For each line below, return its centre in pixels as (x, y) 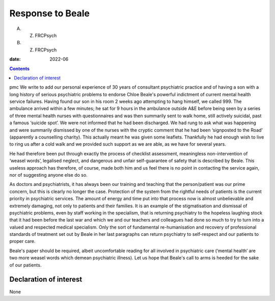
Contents (20, 68)
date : (15, 59)
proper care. (22, 241)
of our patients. (25, 265)
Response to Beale (50, 13)
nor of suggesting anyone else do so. (48, 175)
